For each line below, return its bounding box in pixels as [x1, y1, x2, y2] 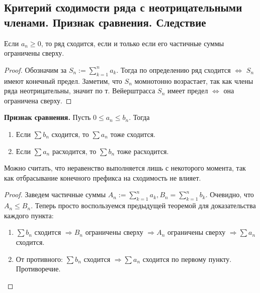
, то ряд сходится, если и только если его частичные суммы [41, 38, 224, 48]
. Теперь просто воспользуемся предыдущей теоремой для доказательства [31, 200, 256, 211]
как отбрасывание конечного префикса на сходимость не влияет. [4, 172, 201, 183]
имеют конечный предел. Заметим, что [4, 75, 122, 86]
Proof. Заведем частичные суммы [4, 189, 106, 200]
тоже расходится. [117, 145, 169, 156]
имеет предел [167, 85, 208, 96]
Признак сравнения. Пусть [4, 112, 91, 122]
